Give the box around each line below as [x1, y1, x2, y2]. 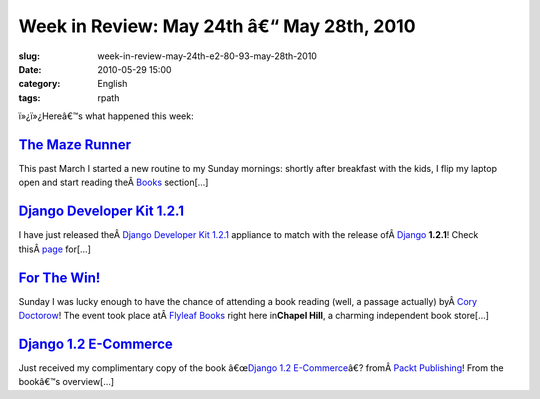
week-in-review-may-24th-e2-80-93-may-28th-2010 [97, 50, 317, 62]
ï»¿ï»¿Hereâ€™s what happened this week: [18, 110, 194, 122]
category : [18, 78, 61, 90]
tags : [18, 91, 41, 104]
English [97, 78, 128, 90]
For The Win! [18, 269, 101, 286]
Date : [18, 63, 42, 75]
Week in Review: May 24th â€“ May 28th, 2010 [18, 15, 416, 37]
